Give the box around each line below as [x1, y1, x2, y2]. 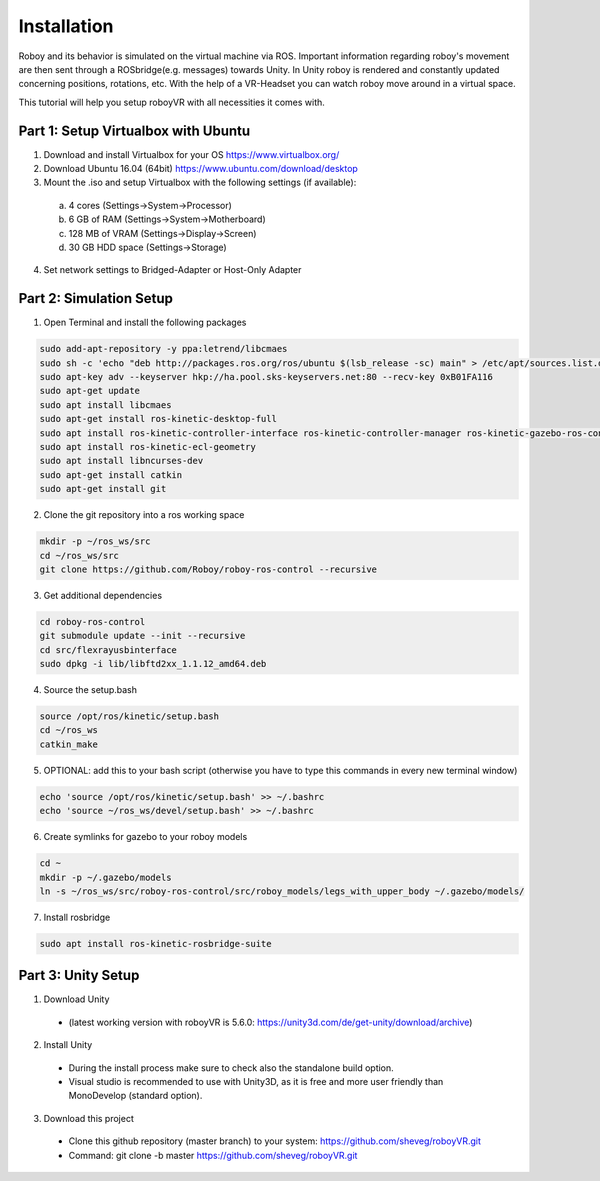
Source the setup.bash [43, 684, 138, 696]
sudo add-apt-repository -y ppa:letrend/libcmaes [39, 343, 288, 355]
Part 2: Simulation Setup [18, 290, 174, 307]
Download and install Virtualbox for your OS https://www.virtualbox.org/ [43, 148, 340, 160]
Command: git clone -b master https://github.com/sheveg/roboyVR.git [68, 1149, 358, 1161]
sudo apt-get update [39, 385, 140, 397]
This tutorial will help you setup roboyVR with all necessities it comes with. [18, 96, 325, 108]
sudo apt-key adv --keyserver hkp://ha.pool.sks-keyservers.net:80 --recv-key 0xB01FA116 [39, 371, 494, 383]
